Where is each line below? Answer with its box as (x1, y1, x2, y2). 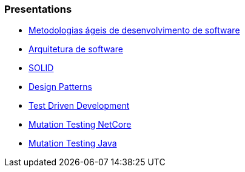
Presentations (4, 3, 72, 15)
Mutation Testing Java (29, 138, 117, 149)
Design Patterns (29, 81, 92, 92)
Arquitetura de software (29, 44, 123, 55)
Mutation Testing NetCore (29, 119, 132, 130)
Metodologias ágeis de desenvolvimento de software (29, 25, 240, 36)
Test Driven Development (29, 100, 130, 111)
